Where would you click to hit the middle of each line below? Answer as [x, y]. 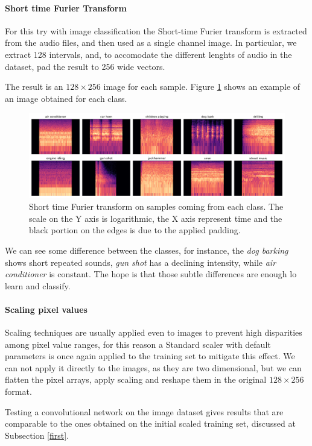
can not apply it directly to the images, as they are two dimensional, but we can [153, 367]
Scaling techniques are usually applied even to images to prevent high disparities [154, 332]
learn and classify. [38, 285]
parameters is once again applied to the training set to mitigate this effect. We [150, 356]
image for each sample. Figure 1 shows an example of [202, 86]
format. [18, 391]
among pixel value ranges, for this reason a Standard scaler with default [138, 344]
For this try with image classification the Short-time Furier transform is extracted [156, 30]
